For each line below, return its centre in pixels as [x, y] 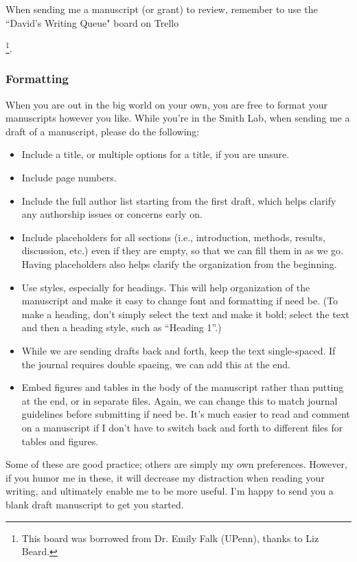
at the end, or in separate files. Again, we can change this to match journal [180, 400]
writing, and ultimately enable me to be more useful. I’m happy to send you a [170, 491]
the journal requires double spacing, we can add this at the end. [156, 364]
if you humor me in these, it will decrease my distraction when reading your [165, 477]
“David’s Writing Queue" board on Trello [92, 22]
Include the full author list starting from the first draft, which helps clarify [179, 200]
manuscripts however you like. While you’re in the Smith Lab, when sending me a [178, 118]
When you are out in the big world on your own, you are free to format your [166, 104]
